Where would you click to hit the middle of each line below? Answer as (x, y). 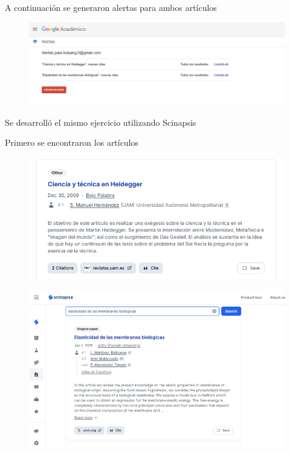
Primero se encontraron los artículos (72, 142)
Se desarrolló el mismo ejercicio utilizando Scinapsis (101, 122)
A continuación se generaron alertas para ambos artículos (111, 7)
